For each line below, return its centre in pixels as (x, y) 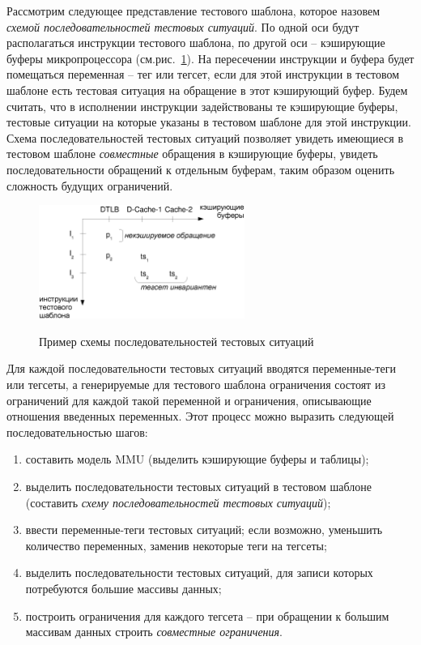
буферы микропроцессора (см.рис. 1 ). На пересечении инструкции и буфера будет (210, 58)
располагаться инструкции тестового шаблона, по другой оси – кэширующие (196, 43)
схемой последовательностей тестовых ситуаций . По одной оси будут (183, 26)
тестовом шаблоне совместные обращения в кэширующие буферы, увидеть (192, 154)
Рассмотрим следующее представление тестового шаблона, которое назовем (193, 11)
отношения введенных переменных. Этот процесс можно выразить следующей (200, 416)
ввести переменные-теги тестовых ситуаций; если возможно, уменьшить (204, 530)
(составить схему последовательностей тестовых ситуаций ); (178, 502)
